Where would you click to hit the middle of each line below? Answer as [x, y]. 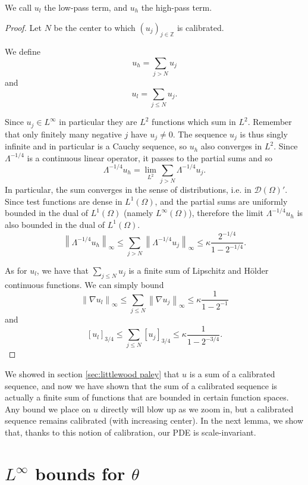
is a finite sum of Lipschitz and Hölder [199, 270]
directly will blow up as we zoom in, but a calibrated [197, 409]
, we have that [62, 270]
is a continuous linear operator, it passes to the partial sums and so [150, 157]
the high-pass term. [177, 7]
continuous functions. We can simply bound [84, 284]
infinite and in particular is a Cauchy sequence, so [96, 146]
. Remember [270, 122]
